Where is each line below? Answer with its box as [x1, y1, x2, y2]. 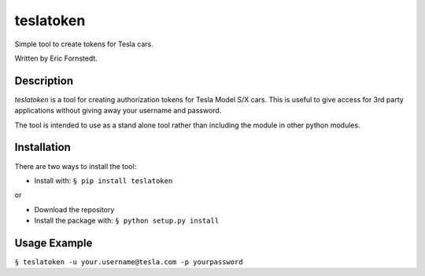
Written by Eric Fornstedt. [14, 53, 98, 63]
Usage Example [14, 236, 93, 249]
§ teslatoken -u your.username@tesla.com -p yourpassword [14, 258, 243, 267]
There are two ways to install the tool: [14, 161, 137, 171]
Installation [14, 141, 71, 154]
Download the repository [34, 204, 115, 214]
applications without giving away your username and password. [14, 106, 222, 116]
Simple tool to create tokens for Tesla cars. [14, 39, 153, 49]
